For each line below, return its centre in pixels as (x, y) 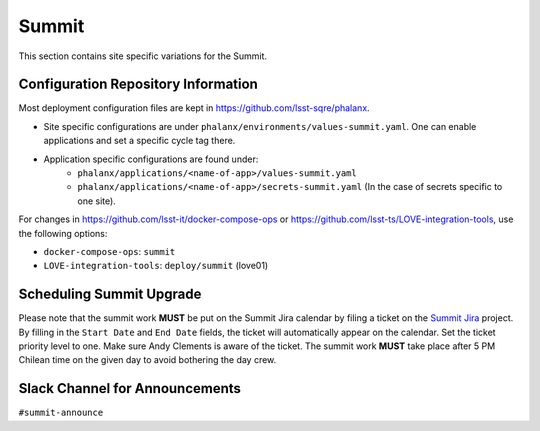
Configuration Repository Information (138, 84)
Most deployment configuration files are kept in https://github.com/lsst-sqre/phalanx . (194, 108)
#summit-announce (61, 413)
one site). (97, 201)
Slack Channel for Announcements (130, 388)
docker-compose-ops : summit (109, 251)
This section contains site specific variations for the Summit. (143, 56)
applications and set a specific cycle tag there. (139, 141)
